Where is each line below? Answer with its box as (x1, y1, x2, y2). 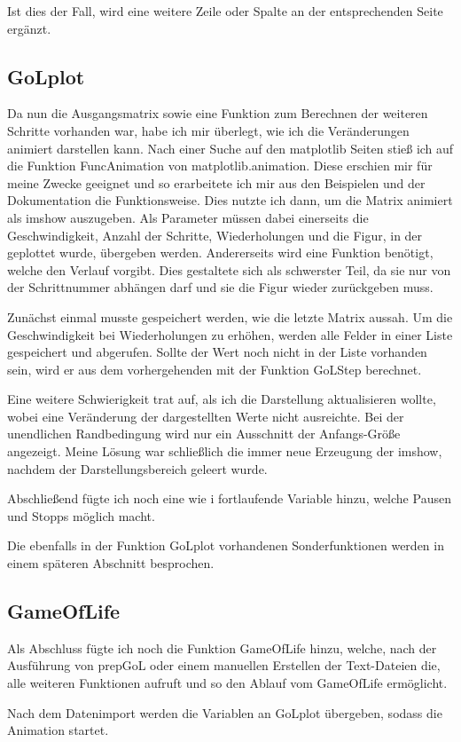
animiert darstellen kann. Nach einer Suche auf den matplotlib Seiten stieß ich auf (7, 138, 454, 157)
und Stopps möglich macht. (7, 506, 155, 525)
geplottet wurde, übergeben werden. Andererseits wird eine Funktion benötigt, (7, 243, 434, 262)
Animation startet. (7, 721, 109, 739)
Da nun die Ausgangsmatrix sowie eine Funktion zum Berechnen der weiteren (7, 104, 428, 122)
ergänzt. (7, 19, 51, 37)
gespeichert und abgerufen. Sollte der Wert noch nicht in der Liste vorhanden (7, 343, 427, 361)
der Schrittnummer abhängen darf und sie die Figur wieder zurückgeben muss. (7, 278, 434, 296)
